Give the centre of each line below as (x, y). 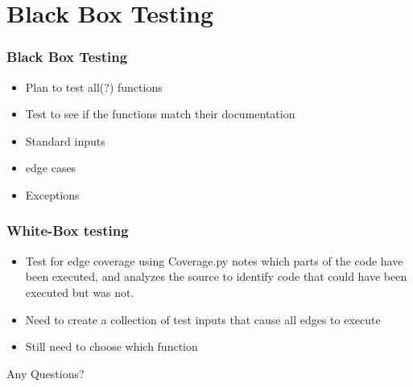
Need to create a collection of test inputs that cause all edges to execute (203, 319)
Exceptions (52, 194)
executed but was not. (80, 292)
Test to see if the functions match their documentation (160, 114)
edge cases (51, 168)
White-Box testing (68, 231)
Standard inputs (65, 140)
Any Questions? (45, 373)
